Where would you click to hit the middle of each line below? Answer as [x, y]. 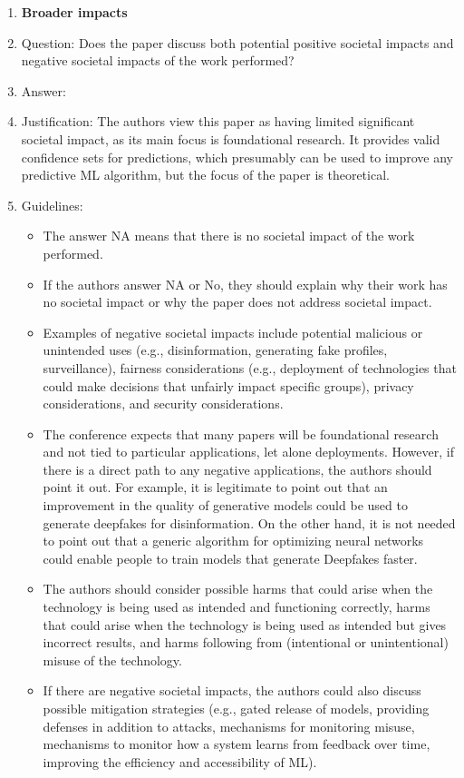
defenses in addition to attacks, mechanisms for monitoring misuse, [229, 726]
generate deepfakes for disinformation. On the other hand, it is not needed [249, 522]
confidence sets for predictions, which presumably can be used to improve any [237, 157]
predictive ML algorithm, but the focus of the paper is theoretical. [205, 175]
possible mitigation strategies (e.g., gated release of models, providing [236, 708]
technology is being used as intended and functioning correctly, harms [237, 607]
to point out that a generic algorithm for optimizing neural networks [233, 541]
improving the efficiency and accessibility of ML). [180, 761]
